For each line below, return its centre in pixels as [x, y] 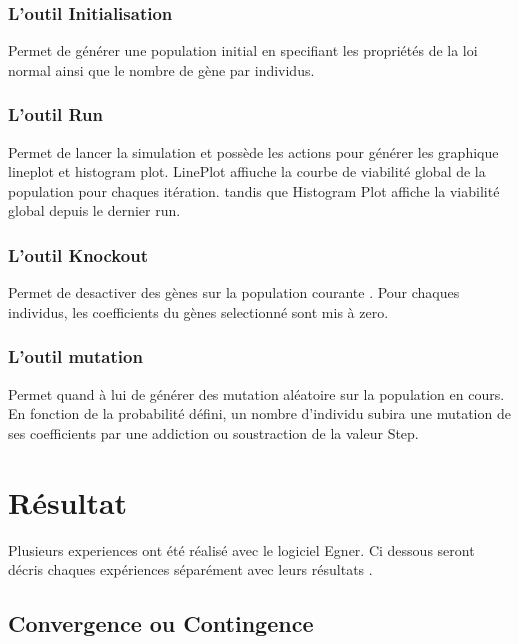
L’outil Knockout [78, 254]
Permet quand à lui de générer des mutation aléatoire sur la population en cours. [256, 393]
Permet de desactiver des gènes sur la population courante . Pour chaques [234, 292]
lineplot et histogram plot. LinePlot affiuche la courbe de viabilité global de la [247, 171]
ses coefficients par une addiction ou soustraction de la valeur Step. [213, 432]
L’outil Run [55, 114]
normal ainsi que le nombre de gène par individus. [161, 69]
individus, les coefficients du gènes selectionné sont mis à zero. [198, 311]
